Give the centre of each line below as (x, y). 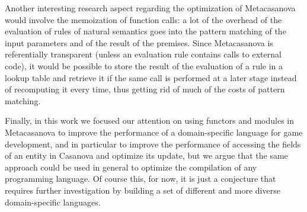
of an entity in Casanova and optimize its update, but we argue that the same (146, 155)
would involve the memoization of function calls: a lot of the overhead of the (143, 19)
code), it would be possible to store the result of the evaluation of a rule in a (144, 65)
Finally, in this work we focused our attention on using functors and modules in (150, 121)
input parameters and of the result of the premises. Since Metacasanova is (139, 42)
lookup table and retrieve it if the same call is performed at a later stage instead (151, 77)
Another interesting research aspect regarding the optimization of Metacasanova (150, 8)
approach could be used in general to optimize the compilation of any (131, 167)
